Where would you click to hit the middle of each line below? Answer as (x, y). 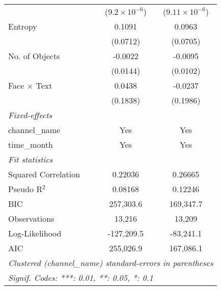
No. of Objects (34, 56)
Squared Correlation (44, 174)
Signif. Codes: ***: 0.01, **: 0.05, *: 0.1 (81, 278)
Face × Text (30, 85)
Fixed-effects (30, 115)
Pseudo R (25, 189)
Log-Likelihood (35, 233)
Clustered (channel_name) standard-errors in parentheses (111, 263)
